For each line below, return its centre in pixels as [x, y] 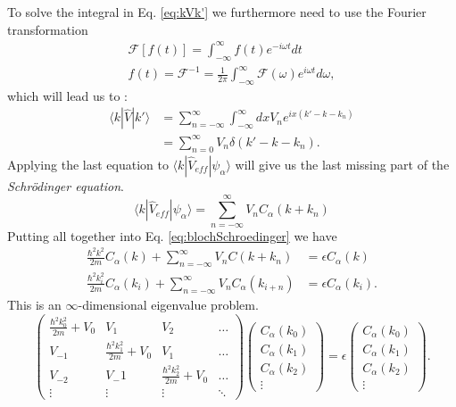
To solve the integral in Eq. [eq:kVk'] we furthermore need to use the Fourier [217, 12]
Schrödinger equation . [66, 185]
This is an [34, 304]
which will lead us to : [68, 95]
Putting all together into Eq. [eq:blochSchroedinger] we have [172, 235]
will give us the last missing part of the [342, 164]
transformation [48, 29]
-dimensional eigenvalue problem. [168, 304]
